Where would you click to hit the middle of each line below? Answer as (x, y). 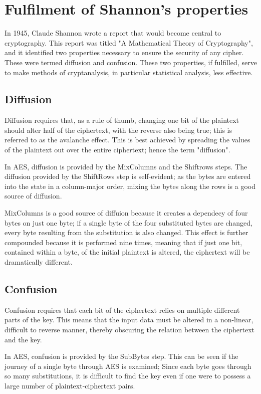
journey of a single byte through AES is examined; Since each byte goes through (128, 366)
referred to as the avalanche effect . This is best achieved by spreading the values (127, 140)
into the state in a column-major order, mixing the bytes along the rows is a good (130, 186)
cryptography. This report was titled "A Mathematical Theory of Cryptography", (129, 42)
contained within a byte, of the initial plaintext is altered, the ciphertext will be (127, 252)
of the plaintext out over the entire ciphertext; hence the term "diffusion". (117, 150)
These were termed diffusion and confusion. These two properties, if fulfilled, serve (131, 62)
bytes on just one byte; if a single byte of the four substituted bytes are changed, (128, 222)
